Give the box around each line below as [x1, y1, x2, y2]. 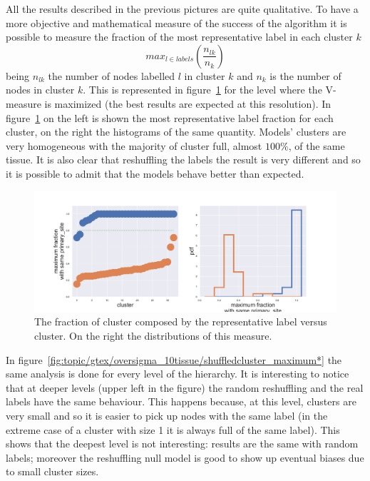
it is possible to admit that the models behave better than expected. [6, 166, 304, 181]
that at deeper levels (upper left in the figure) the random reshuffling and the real [6, 380, 364, 395]
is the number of [269, 68, 341, 83]
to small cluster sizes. [6, 464, 99, 479]
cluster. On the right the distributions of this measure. [34, 328, 272, 343]
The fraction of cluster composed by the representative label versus [34, 314, 327, 329]
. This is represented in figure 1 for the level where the [83, 82, 322, 97]
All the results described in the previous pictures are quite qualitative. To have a [6, 1, 359, 16]
